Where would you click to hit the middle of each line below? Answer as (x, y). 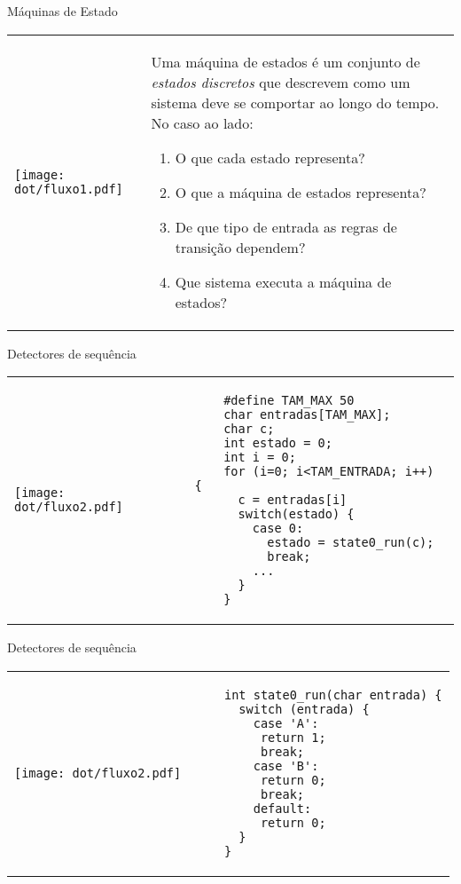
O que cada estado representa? (270, 157)
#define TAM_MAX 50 (289, 401)
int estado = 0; (278, 443)
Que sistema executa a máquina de (283, 281)
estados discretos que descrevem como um (281, 82)
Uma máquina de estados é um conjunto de (285, 61)
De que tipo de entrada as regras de (286, 226)
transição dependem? (240, 247)
